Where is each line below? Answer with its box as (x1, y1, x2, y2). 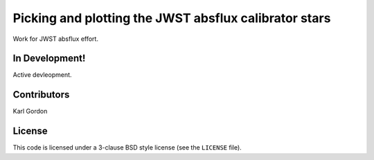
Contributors (12, 89, 70, 100)
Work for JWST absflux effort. (12, 35, 98, 43)
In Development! (12, 53, 86, 64)
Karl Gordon (12, 107, 48, 116)
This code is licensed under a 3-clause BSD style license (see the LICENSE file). (12, 143, 242, 152)
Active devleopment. (12, 71, 72, 79)
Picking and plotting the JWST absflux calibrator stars (12, 10, 331, 26)
